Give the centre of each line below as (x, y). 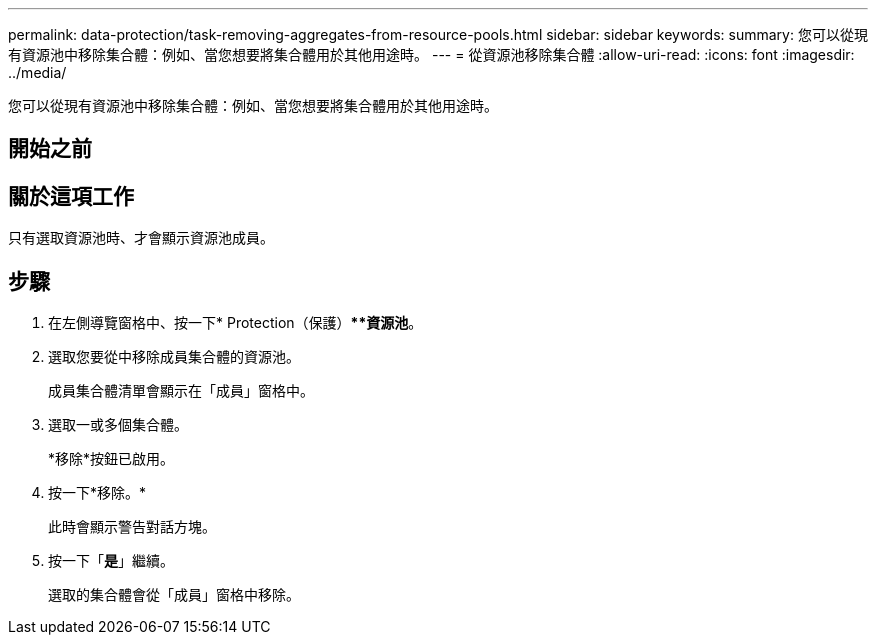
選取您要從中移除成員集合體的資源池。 (174, 357)
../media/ (37, 72)
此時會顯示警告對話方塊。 (132, 527)
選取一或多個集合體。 (118, 425)
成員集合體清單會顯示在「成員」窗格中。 (181, 391)
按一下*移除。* (97, 493)
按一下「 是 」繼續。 (111, 561)
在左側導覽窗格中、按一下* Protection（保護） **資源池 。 (235, 323)
